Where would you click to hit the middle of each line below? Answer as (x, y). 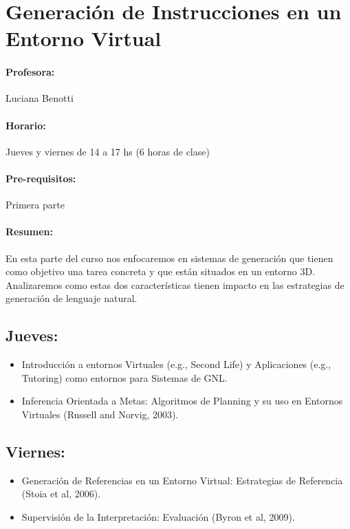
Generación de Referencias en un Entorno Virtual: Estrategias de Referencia (182, 480)
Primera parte (35, 205)
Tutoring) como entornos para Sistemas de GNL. (124, 377)
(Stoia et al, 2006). (61, 494)
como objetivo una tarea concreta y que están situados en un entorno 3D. (161, 271)
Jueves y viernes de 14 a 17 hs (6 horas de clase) (108, 151)
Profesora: (30, 72)
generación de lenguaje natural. (72, 298)
